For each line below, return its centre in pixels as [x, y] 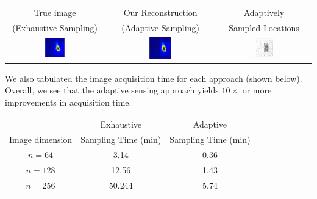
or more [257, 90]
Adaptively [264, 12]
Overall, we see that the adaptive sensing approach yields [112, 90]
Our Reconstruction [160, 12]
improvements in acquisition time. [68, 102]
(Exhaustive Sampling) [55, 27]
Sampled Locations [264, 27]
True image [55, 12]
